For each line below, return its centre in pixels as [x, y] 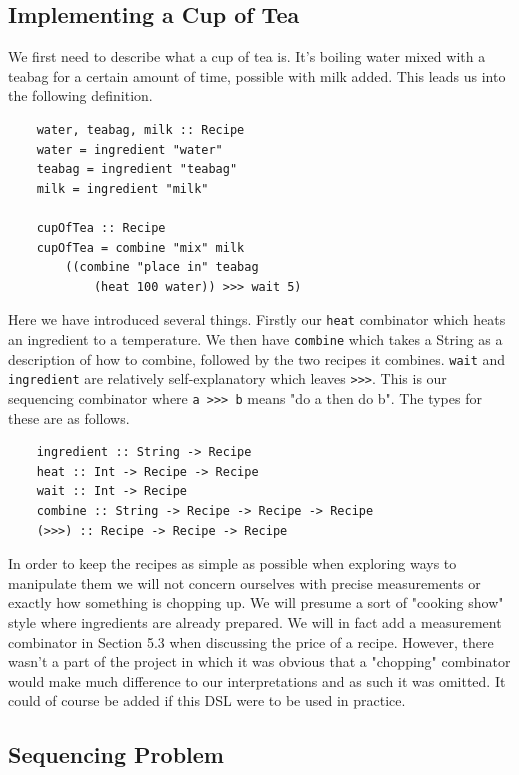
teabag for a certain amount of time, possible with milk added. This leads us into [257, 75]
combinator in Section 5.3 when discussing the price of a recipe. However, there [251, 641]
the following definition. [80, 95]
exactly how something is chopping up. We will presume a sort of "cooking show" [256, 602]
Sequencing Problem [116, 754]
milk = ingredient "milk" [122, 188]
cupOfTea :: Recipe [101, 227]
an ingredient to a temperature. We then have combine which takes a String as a [255, 338]
